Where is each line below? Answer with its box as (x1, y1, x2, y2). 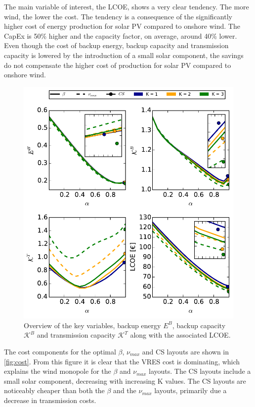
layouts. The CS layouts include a (149, 366, 251, 376)
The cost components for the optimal (4, 346, 116, 356)
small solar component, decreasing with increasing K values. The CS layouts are (4, 375, 246, 386)
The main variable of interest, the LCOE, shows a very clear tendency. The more (4, 1, 249, 11)
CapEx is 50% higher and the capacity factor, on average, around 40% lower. (4, 30, 237, 41)
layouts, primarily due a (154, 385, 227, 396)
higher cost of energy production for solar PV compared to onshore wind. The (4, 21, 240, 31)
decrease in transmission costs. (4, 395, 96, 405)
